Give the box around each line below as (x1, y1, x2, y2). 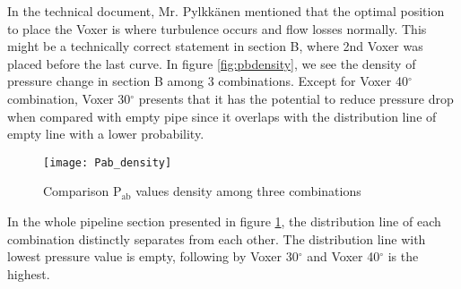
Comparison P (43, 182, 122, 200)
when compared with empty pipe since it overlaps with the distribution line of (7, 106, 437, 125)
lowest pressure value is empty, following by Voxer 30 (7, 247, 299, 266)
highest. (7, 264, 50, 283)
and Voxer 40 (307, 247, 380, 266)
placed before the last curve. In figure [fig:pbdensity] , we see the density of (7, 54, 416, 72)
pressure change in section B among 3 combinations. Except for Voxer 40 (7, 72, 408, 90)
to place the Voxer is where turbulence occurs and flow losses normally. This (7, 19, 427, 38)
